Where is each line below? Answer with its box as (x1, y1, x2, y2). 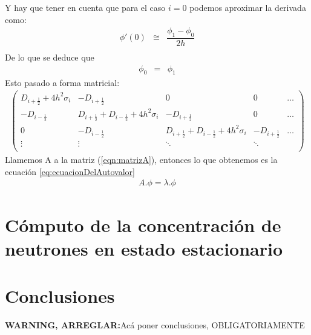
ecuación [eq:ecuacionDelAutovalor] (5, 165, 135, 177)
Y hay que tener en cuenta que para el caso (5, 1, 166, 13)
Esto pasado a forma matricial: (5, 76, 120, 88)
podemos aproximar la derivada (189, 1, 306, 13)
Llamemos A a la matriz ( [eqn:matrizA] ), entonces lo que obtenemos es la (5, 153, 278, 166)
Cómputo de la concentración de (5, 212, 281, 237)
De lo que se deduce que (5, 51, 94, 64)
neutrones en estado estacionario (5, 236, 283, 260)
